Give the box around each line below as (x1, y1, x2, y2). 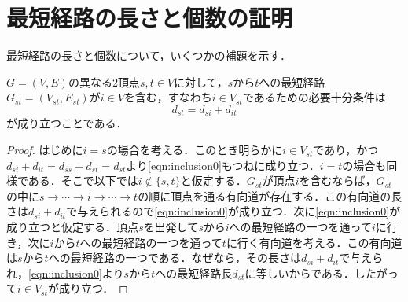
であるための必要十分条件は (242, 89, 386, 105)
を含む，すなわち (123, 89, 212, 105)
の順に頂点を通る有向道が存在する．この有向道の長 (138, 187, 402, 204)
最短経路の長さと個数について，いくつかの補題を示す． (6, 47, 292, 64)
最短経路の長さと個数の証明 (6, 2, 293, 34)
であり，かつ (313, 141, 379, 157)
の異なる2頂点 (68, 73, 140, 90)
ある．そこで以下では (28, 172, 138, 189)
